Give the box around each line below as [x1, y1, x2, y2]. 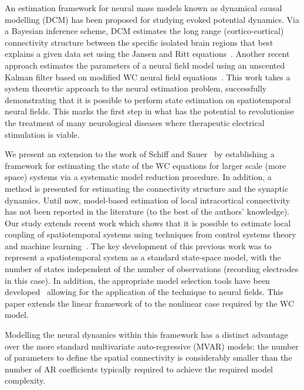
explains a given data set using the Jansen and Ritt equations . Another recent [5, 48, 290, 60]
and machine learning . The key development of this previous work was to [5, 239, 272, 252]
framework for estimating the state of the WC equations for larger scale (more [5, 159, 286, 171]
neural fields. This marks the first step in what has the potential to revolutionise [5, 105, 294, 117]
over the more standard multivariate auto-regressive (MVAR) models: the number [5, 340, 299, 352]
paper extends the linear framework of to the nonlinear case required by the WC [5, 297, 295, 309]
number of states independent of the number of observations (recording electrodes [5, 263, 299, 275]
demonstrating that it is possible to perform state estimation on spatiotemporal [5, 93, 291, 106]
